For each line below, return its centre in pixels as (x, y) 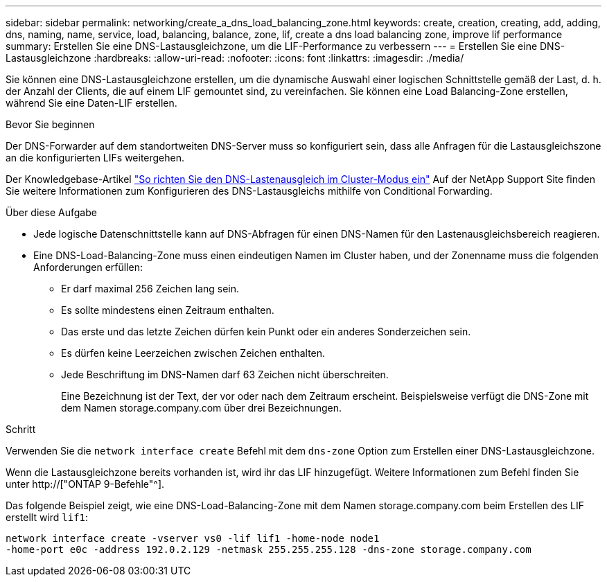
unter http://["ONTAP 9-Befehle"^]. (85, 484)
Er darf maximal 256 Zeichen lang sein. (150, 289)
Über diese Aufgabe (51, 212)
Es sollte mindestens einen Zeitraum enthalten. (168, 310)
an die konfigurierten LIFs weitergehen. (95, 158)
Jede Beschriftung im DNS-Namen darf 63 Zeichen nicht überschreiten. (225, 374)
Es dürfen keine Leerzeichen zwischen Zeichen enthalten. (193, 353)
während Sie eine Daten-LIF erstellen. (91, 103)
